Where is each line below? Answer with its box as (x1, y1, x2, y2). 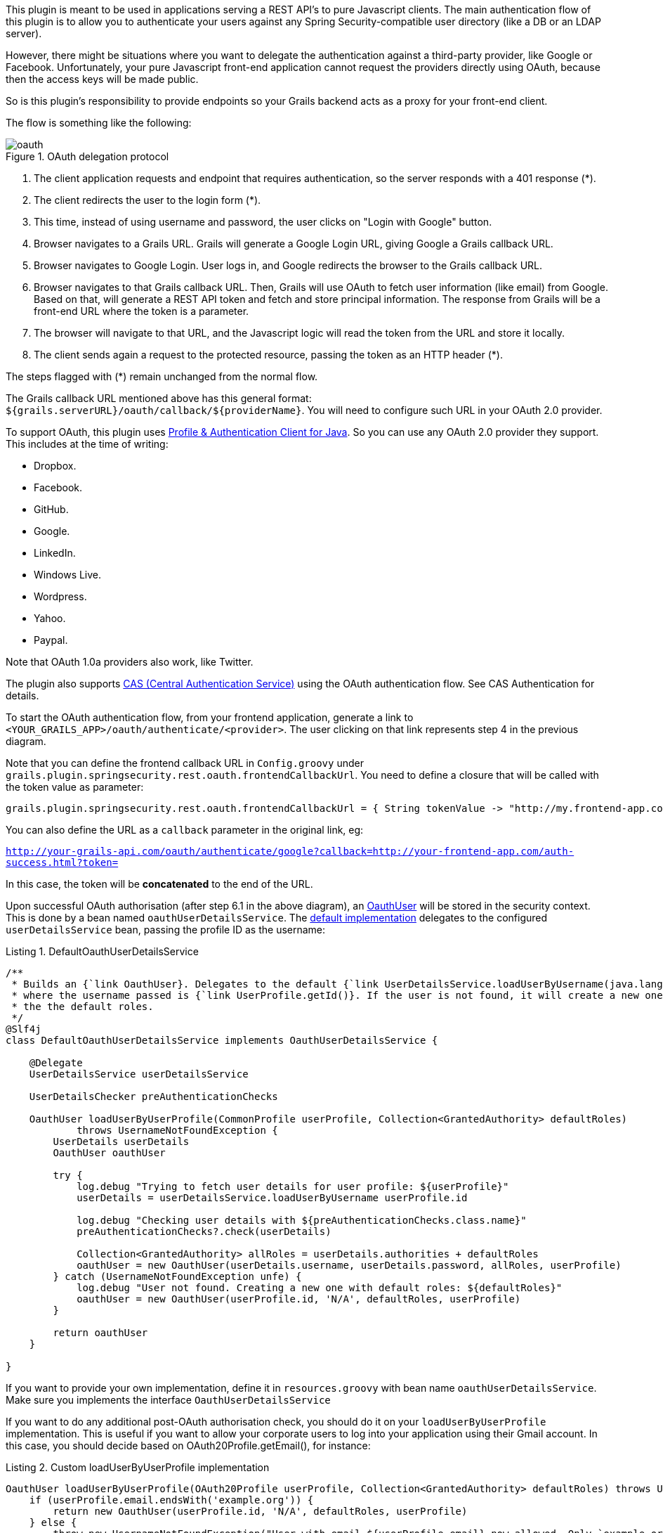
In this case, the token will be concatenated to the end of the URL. (6, 878, 313, 890)
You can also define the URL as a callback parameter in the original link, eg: (6, 824, 364, 836)
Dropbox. (34, 460, 77, 472)
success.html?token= (6, 857, 119, 868)
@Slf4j (6, 1023, 41, 1035)
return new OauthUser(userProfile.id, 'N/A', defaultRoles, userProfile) (53, 1506, 468, 1517)
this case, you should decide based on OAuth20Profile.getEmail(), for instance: (6, 1440, 371, 1451)
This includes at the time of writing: (6, 438, 169, 450)
